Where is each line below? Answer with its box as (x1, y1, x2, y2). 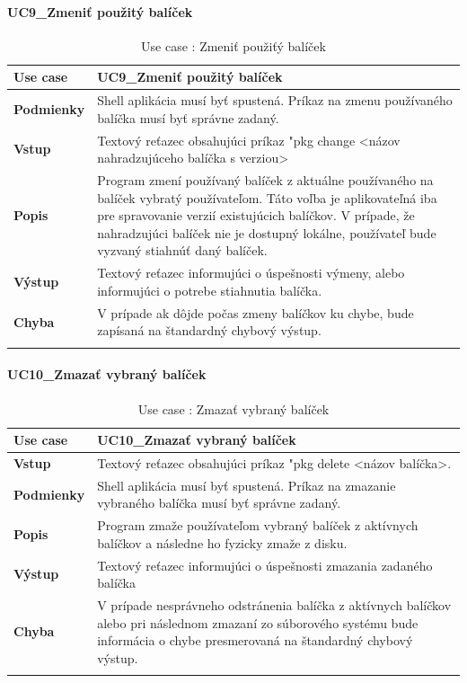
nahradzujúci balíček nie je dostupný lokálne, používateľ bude (97, 223, 436, 242)
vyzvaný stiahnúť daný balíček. (97, 241, 268, 260)
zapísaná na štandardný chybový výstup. (97, 321, 322, 340)
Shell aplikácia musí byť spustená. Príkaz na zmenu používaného (97, 91, 453, 110)
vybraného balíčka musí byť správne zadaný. (97, 493, 341, 512)
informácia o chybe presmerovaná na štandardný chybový (97, 631, 413, 650)
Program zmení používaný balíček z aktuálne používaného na (97, 171, 434, 190)
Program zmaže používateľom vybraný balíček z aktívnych (97, 516, 419, 535)
